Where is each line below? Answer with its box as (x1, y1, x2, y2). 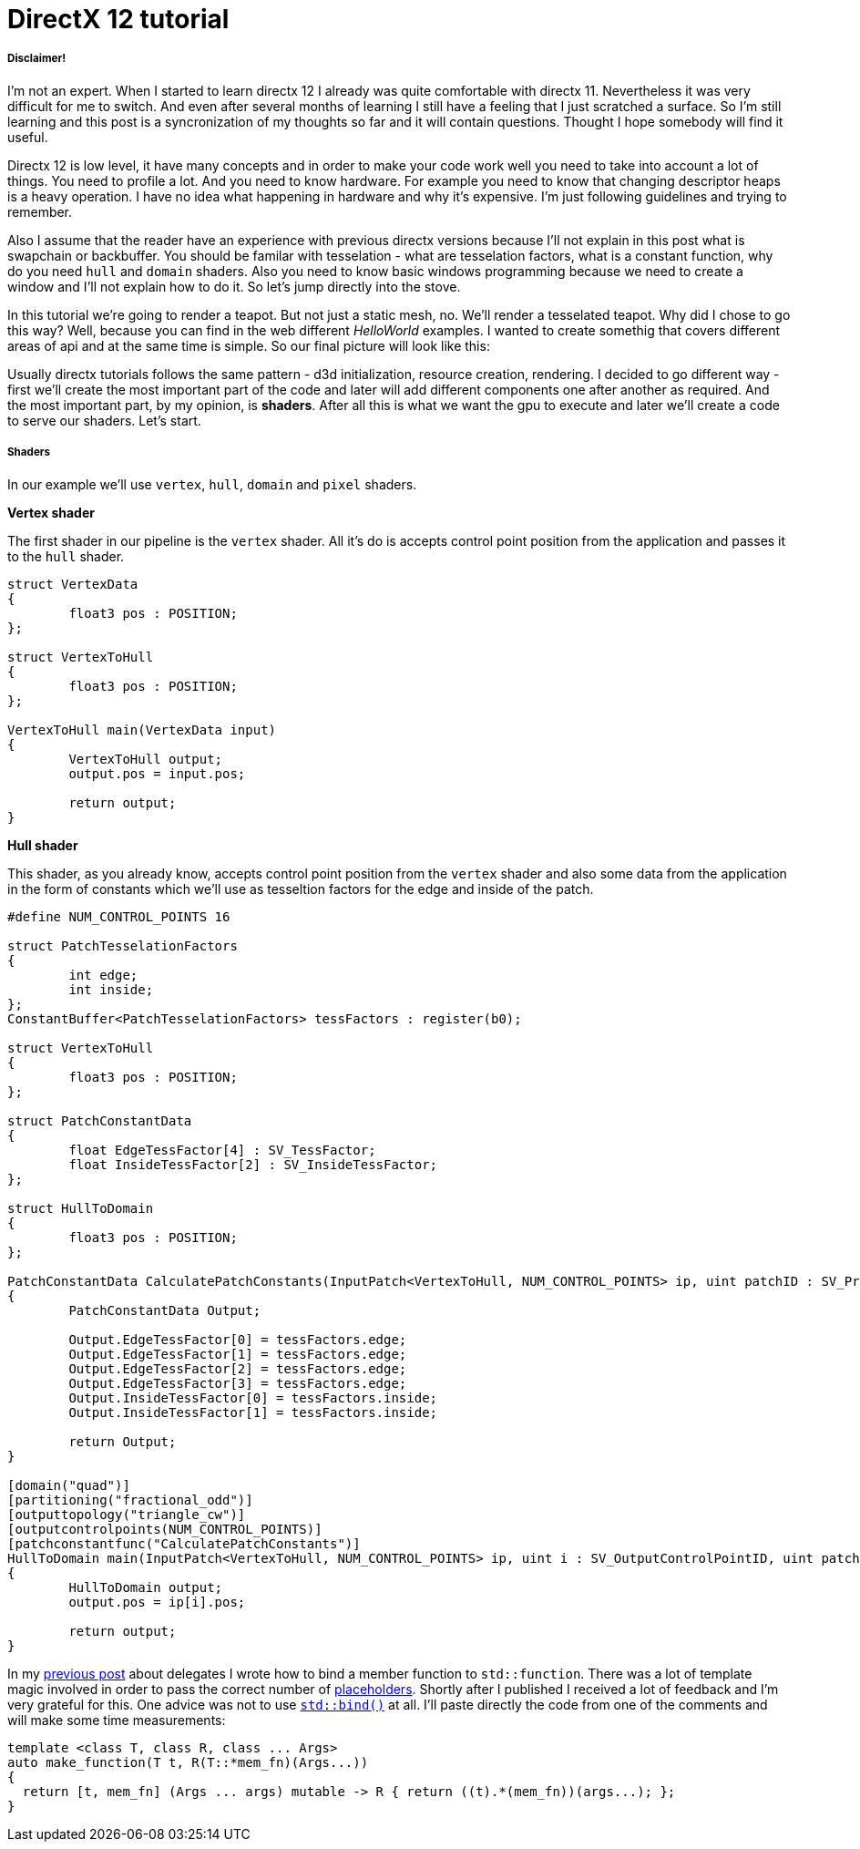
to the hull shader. (7, 548, 125, 564)
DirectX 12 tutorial (7, 4, 230, 35)
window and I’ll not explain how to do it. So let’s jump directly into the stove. (7, 278, 461, 294)
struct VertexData (7, 576, 138, 591)
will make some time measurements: (7, 1711, 226, 1728)
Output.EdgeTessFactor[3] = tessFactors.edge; (68, 1375, 407, 1391)
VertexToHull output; (68, 751, 223, 766)
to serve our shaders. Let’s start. (7, 412, 201, 428)
